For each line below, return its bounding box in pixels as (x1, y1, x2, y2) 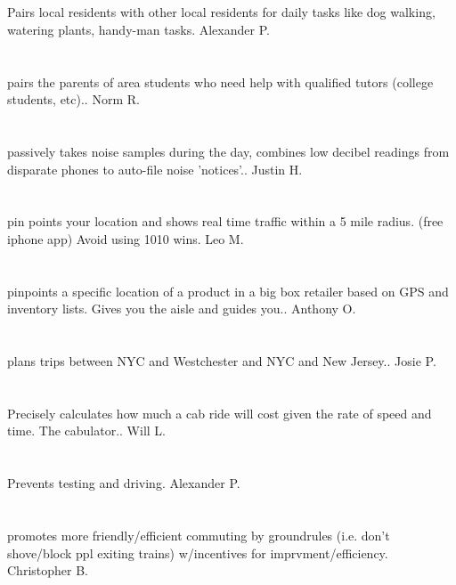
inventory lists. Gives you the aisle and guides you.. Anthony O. (7, 299, 356, 318)
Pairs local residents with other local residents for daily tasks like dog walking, (7, 3, 436, 21)
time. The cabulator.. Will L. (7, 421, 166, 440)
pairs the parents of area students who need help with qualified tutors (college (7, 72, 434, 91)
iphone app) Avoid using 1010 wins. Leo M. (7, 229, 244, 248)
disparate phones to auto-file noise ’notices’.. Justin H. (7, 159, 303, 178)
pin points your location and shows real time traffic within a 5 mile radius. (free (7, 212, 444, 231)
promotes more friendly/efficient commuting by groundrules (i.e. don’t (7, 526, 390, 544)
